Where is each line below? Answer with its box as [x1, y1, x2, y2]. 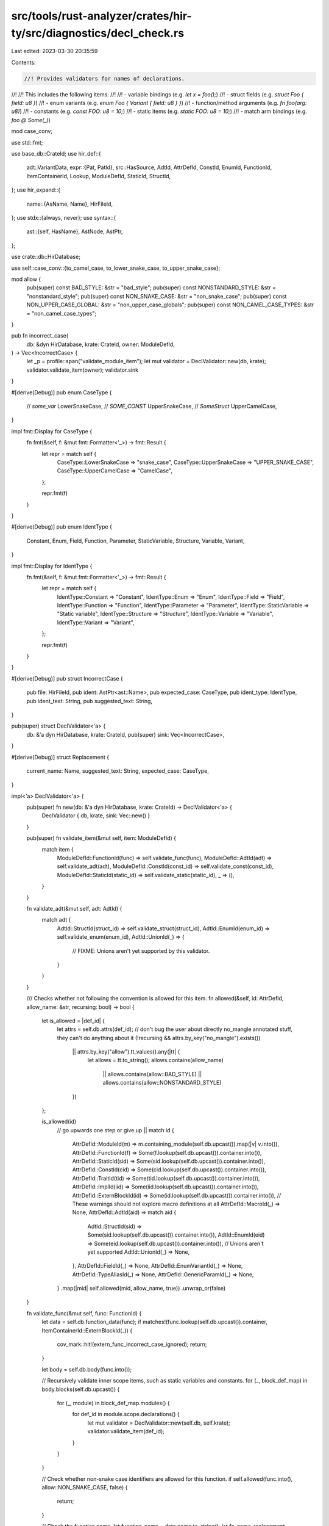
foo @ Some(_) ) [11, 116, 51, 123]
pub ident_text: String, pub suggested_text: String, [26, 697, 152, 704]
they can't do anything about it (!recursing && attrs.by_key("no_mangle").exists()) [57, 1034, 261, 1041]
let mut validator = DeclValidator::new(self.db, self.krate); [87, 1419, 231, 1427]
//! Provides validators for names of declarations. [24, 75, 185, 82]
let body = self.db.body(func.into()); [41, 1365, 132, 1373]
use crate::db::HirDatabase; [11, 253, 80, 261]
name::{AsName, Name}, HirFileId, [26, 200, 113, 208]
